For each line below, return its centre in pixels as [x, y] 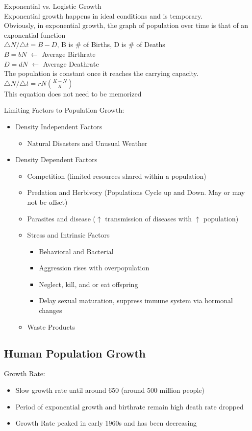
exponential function [35, 35]
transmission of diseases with [149, 218]
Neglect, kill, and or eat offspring [88, 284]
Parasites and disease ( [61, 218]
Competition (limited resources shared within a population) [117, 176]
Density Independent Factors [59, 126]
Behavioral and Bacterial [76, 251]
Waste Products [51, 326]
